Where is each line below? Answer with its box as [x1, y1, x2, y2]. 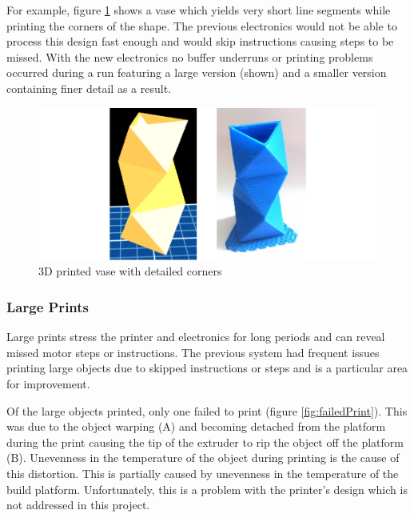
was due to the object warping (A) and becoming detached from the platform [6, 418, 386, 435]
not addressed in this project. [6, 496, 150, 513]
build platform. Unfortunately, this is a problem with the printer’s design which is [6, 480, 408, 497]
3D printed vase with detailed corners [38, 263, 222, 279]
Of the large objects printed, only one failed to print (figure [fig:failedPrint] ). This [6, 402, 408, 419]
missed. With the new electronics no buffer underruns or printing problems [6, 48, 373, 65]
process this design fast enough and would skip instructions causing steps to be [6, 33, 394, 50]
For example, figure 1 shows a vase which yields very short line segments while [6, 2, 391, 18]
